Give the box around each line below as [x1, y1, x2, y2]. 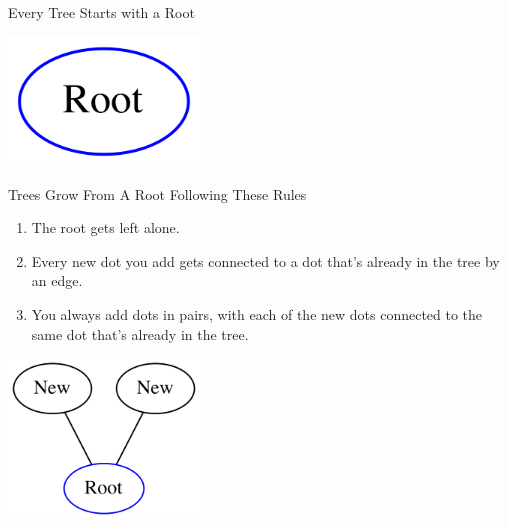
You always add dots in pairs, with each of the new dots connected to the [31, 303, 483, 324]
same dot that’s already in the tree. [31, 323, 249, 344]
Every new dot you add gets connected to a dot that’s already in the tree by [31, 250, 500, 271]
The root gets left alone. [31, 217, 180, 238]
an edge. [31, 270, 83, 291]
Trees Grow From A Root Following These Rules [8, 183, 307, 204]
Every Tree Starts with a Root [8, 2, 195, 22]
